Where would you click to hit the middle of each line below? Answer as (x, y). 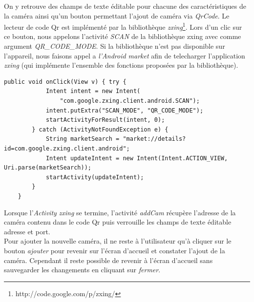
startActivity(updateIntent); (95, 177)
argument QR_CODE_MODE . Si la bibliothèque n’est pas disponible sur (115, 46)
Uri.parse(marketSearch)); (48, 168)
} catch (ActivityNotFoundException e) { (100, 129)
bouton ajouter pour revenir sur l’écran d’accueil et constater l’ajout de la (115, 250)
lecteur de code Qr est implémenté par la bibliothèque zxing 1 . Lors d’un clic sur (123, 26)
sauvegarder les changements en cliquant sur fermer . (82, 270)
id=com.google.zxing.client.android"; (67, 148)
